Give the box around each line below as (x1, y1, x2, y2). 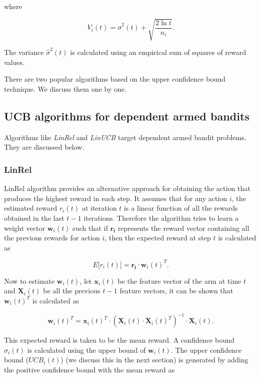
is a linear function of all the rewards (124, 203, 238, 213)
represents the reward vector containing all (118, 222, 249, 233)
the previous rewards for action (4, 232, 100, 243)
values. (4, 56, 25, 67)
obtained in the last (4, 212, 64, 223)
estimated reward (4, 203, 57, 213)
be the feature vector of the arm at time (118, 275, 241, 286)
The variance (4, 47, 44, 57)
